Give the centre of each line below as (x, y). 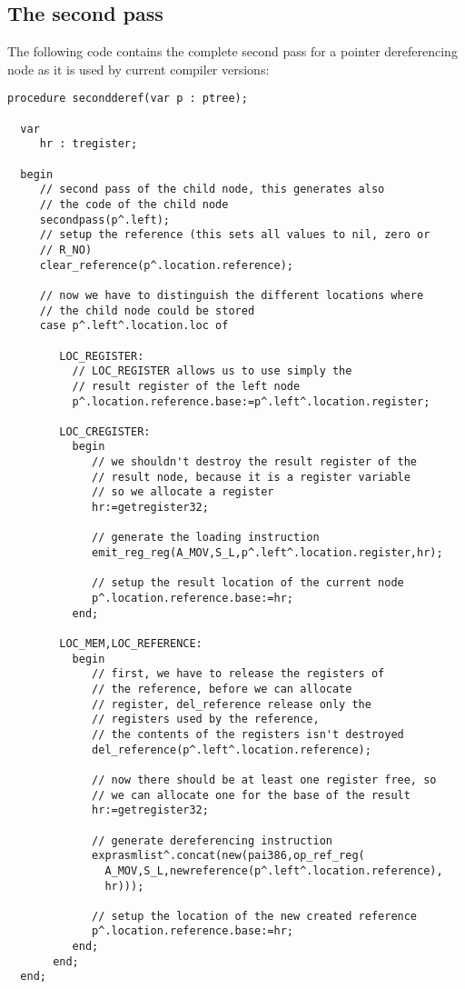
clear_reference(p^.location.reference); (166, 265)
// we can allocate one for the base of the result (251, 795)
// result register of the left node (186, 386)
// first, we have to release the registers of (238, 674)
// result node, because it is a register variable (251, 477)
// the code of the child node (134, 204)
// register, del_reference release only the (232, 704)
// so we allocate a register (183, 492)
